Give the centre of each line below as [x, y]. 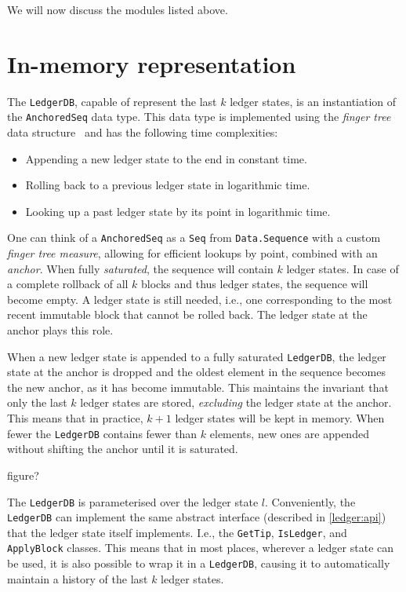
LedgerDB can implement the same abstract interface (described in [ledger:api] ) [197, 517]
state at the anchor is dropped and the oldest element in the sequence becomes [197, 372]
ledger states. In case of [343, 268]
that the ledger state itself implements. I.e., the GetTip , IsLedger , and [177, 532]
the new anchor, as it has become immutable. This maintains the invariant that [198, 387]
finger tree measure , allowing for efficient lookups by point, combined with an [192, 253]
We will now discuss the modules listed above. [118, 9]
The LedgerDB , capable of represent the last [112, 101]
